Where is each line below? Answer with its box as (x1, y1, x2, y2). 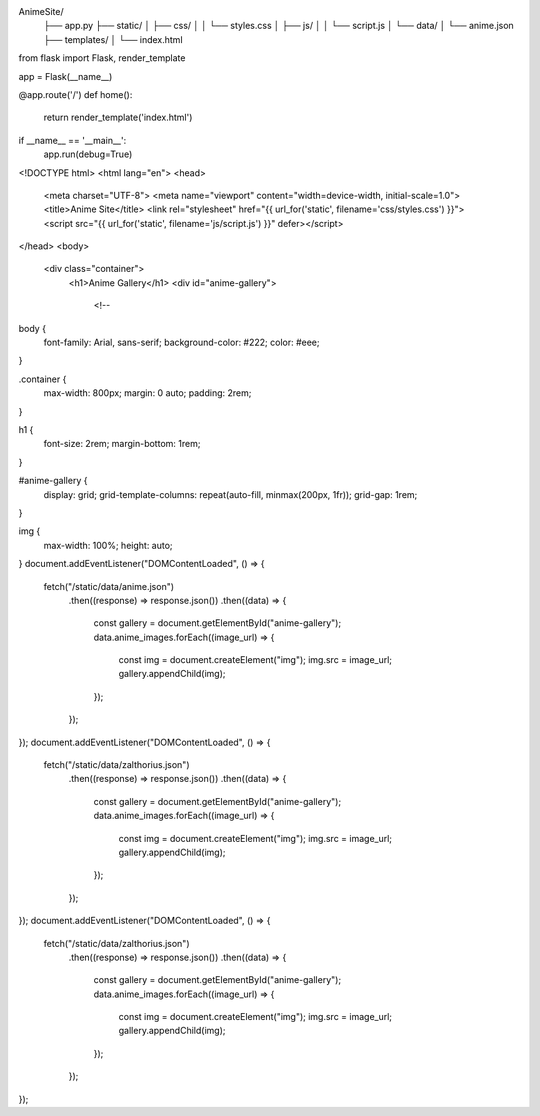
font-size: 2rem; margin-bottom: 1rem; (43, 438, 201, 450)
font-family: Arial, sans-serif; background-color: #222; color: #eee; (43, 336, 320, 349)
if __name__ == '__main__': (18, 134, 127, 146)
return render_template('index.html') (43, 111, 193, 124)
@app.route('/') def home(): (18, 88, 133, 100)
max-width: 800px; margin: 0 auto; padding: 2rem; (43, 387, 252, 399)
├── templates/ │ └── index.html (43, 33, 184, 45)
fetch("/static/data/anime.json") (43, 580, 175, 592)
